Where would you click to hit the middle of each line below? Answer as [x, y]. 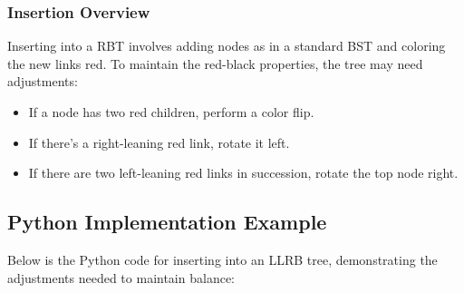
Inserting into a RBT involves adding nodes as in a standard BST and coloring [227, 46]
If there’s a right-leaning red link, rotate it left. [159, 142]
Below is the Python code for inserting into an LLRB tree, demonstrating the [222, 259]
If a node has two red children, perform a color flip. [171, 112]
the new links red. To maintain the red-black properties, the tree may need [215, 63]
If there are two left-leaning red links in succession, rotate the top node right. [243, 173]
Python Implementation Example [167, 222]
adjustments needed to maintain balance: [121, 277]
